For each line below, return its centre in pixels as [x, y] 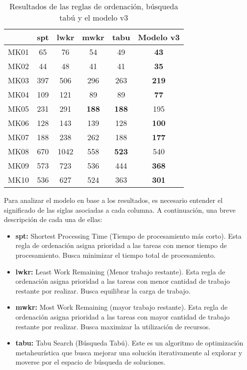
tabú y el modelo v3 [94, 17]
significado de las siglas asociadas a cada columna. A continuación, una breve [120, 210]
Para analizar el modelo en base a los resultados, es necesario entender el [113, 200]
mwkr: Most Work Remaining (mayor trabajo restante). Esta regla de [122, 307]
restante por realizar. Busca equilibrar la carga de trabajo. [103, 290]
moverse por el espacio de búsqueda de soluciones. [90, 362]
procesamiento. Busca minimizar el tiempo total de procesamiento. [115, 255]
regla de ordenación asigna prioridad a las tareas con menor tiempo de [121, 245]
